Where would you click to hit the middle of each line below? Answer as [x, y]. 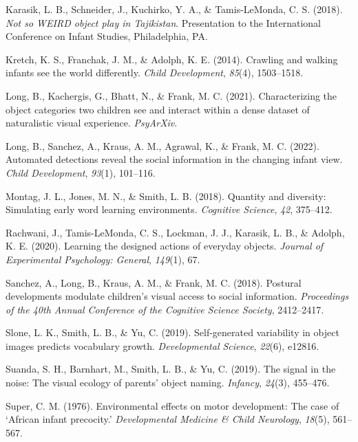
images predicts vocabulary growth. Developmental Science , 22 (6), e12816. [162, 345]
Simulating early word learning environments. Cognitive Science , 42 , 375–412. [169, 209]
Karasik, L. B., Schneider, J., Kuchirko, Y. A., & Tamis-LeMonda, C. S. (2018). [174, 9]
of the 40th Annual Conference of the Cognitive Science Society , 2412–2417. [165, 309]
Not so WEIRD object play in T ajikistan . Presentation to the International [164, 22]
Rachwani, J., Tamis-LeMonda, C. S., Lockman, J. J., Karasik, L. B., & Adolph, [175, 232]
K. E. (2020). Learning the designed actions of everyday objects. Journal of [165, 246]
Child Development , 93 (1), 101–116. [81, 172]
